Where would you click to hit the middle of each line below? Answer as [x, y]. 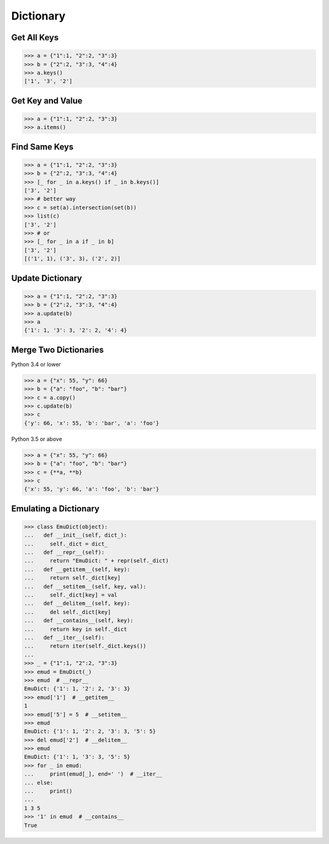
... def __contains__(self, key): [79, 621]
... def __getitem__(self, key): [77, 569]
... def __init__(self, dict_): [76, 535]
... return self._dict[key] [73, 578]
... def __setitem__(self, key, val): [85, 586]
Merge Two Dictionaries [58, 349]
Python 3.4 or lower [36, 364]
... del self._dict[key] [68, 612]
